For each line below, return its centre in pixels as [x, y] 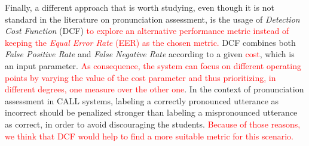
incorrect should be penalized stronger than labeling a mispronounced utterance [151, 112]
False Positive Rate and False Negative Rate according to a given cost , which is [150, 54]
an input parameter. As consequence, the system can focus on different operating [153, 65]
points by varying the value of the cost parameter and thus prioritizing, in [140, 77]
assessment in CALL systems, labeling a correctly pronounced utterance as [142, 100]
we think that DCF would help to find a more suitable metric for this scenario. [149, 136]
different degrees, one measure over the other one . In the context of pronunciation [154, 89]
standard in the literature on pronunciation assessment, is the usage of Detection [152, 19]
